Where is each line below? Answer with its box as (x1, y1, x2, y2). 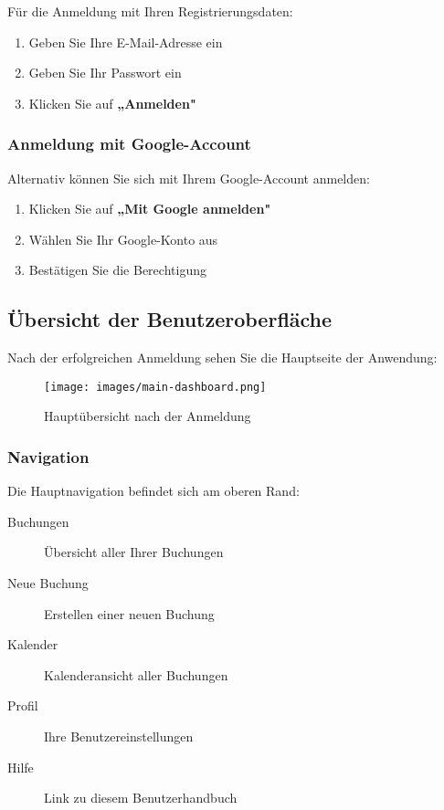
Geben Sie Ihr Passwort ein (28, 63, 182, 82)
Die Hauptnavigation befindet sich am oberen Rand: (7, 481, 300, 500)
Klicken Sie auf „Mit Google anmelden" (28, 199, 271, 218)
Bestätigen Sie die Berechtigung (28, 260, 206, 279)
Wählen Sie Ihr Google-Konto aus (28, 229, 218, 248)
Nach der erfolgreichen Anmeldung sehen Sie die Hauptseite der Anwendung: (7, 348, 438, 367)
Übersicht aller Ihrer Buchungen (44, 542, 224, 562)
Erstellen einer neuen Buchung (44, 604, 215, 623)
